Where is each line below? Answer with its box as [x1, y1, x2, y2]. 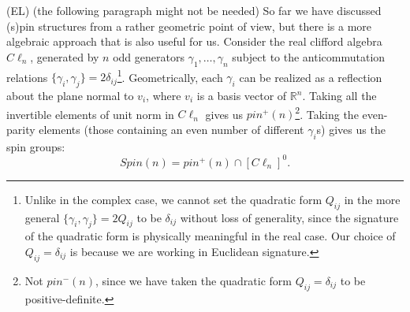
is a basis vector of [196, 87, 287, 104]
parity [6, 121, 35, 137]
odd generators [113, 48, 184, 65]
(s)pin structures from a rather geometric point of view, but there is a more [6, 17, 371, 34]
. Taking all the [302, 87, 377, 104]
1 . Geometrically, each [117, 66, 223, 85]
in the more [344, 191, 401, 207]
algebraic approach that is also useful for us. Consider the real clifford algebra [6, 33, 382, 50]
